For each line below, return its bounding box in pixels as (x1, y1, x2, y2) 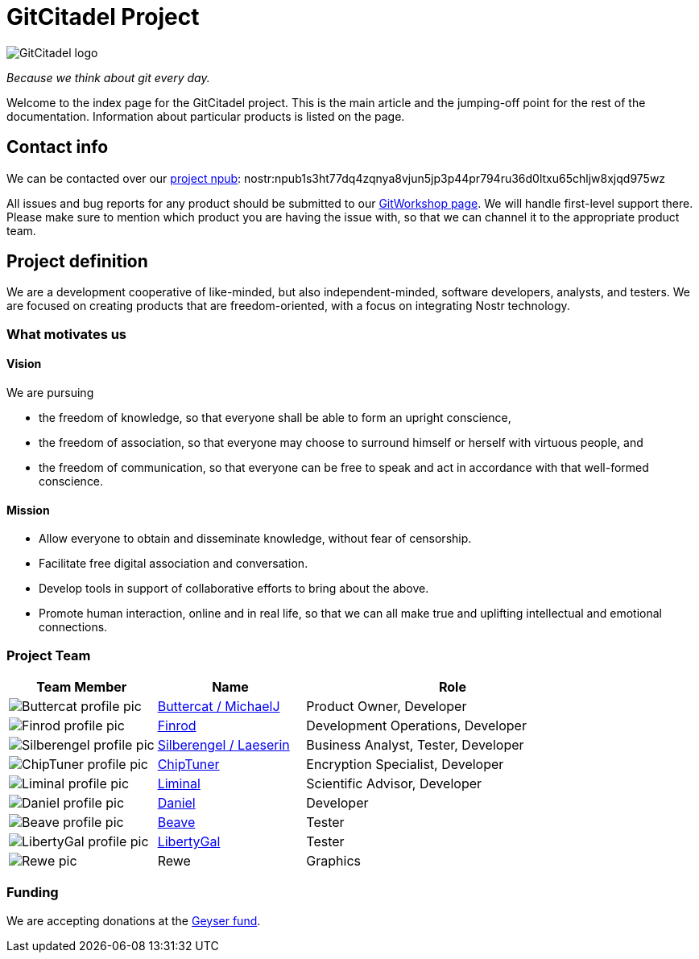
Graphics (306, 853, 361, 869)
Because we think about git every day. (6, 70, 210, 85)
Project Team (6, 647, 91, 663)
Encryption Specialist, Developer (306, 756, 504, 772)
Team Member (36, 679, 127, 695)
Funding (6, 884, 59, 901)
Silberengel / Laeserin (157, 737, 290, 753)
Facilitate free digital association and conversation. (39, 556, 308, 571)
